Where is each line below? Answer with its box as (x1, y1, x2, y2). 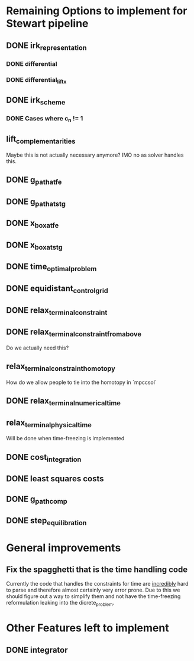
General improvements (6, 541, 121, 554)
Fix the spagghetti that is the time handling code (6, 564, 188, 574)
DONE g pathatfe (6, 175, 62, 186)
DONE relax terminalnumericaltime (6, 396, 121, 408)
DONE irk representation (6, 40, 87, 52)
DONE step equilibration (6, 516, 87, 527)
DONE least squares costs (6, 473, 104, 484)
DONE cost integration (6, 452, 82, 463)
